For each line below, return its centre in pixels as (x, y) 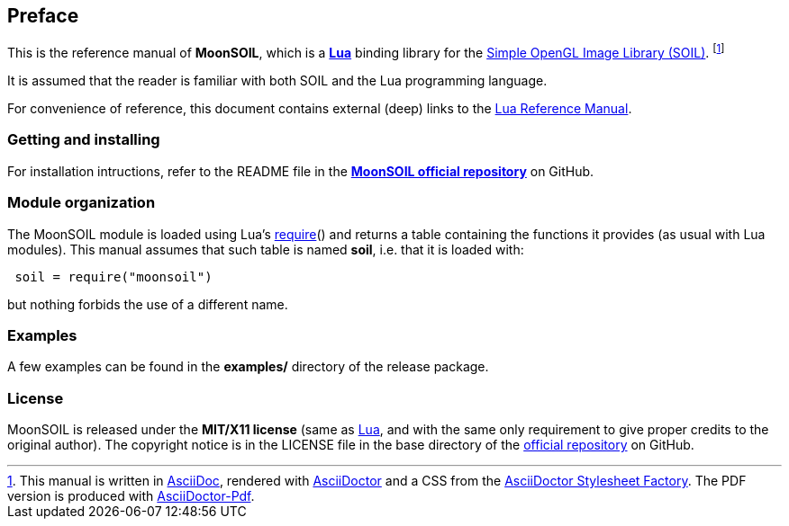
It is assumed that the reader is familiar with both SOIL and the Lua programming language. (277, 81)
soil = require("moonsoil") (113, 276)
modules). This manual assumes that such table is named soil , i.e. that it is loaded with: (266, 249)
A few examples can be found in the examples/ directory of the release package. (248, 367)
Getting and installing (84, 140)
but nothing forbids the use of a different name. (148, 304)
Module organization (82, 203)
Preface (43, 16)
